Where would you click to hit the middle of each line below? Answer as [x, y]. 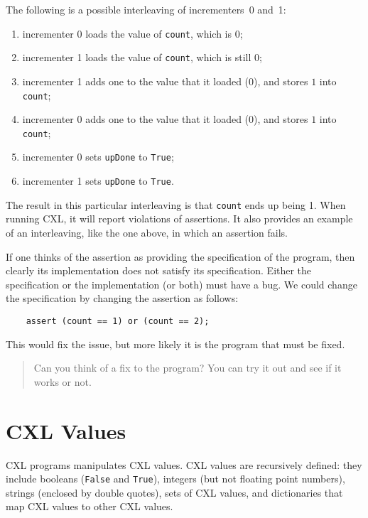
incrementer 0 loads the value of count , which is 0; [132, 33]
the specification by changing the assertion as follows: [122, 298]
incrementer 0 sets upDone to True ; [98, 157]
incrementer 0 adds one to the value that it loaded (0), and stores [165, 119]
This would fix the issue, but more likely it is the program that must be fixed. [175, 344]
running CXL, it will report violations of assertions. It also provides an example [179, 218]
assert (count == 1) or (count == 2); [118, 321]
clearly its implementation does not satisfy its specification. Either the [159, 270]
